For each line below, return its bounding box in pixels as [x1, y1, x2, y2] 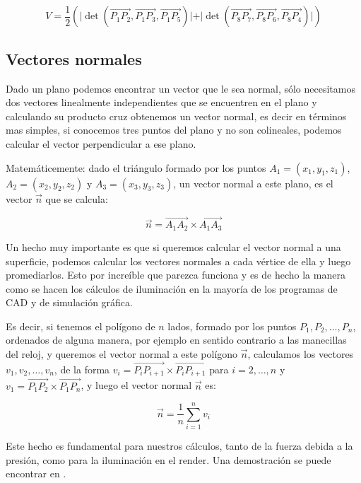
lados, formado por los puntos [167, 318, 297, 333]
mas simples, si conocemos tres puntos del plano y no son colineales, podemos [6, 122, 342, 137]
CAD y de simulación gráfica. [6, 295, 133, 310]
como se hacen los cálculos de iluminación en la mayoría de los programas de [6, 281, 338, 296]
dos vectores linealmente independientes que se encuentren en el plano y [6, 95, 317, 110]
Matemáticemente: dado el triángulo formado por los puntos [6, 160, 266, 175]
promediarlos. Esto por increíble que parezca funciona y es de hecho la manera [6, 267, 345, 282]
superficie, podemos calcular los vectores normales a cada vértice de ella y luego [6, 253, 351, 268]
